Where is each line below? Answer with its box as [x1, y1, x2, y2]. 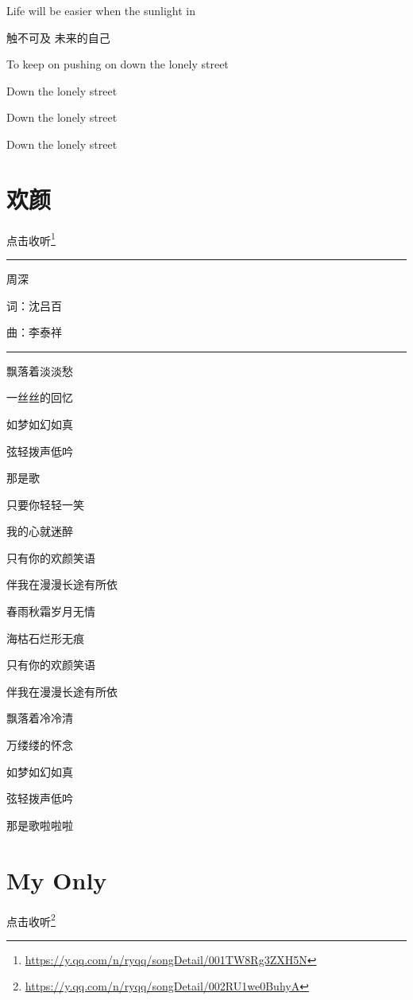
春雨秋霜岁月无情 [6, 603, 95, 620]
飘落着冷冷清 [6, 710, 73, 726]
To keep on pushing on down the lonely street [6, 56, 229, 72]
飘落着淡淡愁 [6, 362, 73, 379]
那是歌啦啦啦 [6, 816, 73, 833]
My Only [6, 863, 107, 896]
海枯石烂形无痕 [6, 629, 84, 646]
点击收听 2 [6, 910, 56, 929]
